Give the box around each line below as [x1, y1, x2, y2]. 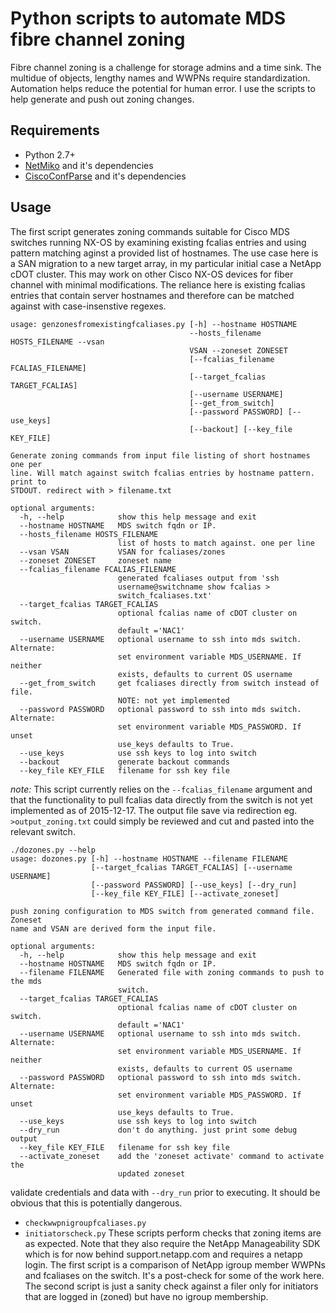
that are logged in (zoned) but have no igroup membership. [24, 1290, 269, 1302]
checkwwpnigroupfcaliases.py [24, 1218, 147, 1228]
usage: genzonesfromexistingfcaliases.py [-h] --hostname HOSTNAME [10, 319, 298, 329]
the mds [10, 976, 43, 986]
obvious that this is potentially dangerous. [10, 1197, 183, 1209]
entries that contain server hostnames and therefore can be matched [10, 289, 295, 301]
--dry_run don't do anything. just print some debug [19, 1125, 298, 1135]
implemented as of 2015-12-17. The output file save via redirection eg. [10, 804, 298, 816]
